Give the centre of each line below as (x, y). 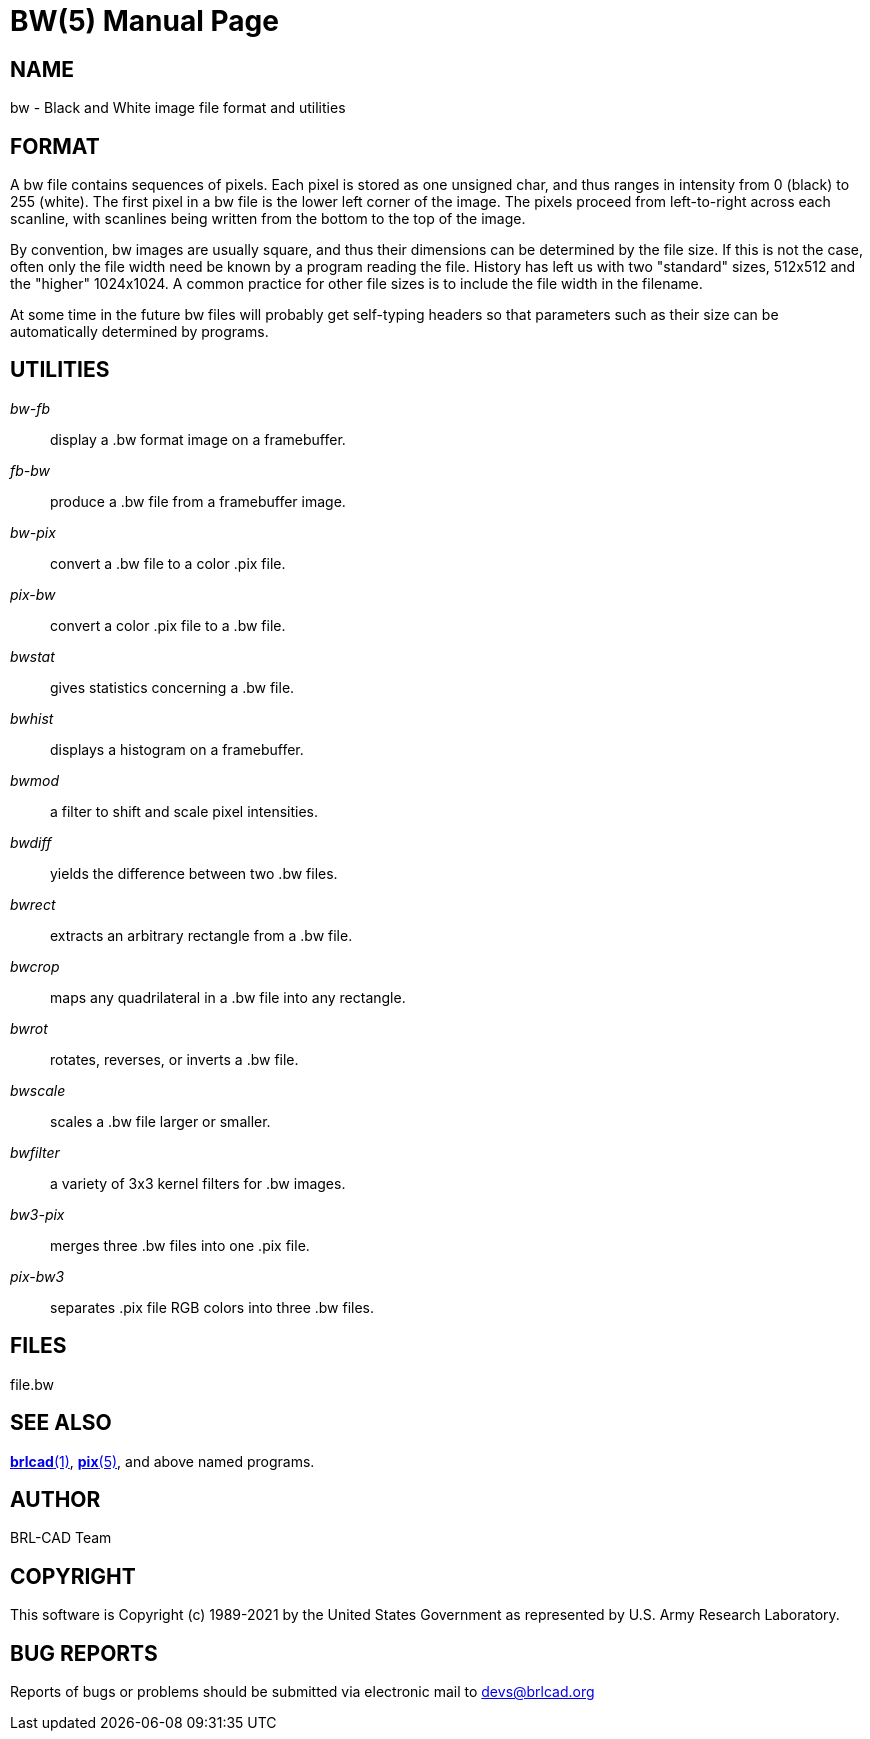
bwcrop (35, 966)
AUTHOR (55, 1499)
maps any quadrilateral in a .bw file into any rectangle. (228, 997)
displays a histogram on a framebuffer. (177, 749)
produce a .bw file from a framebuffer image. (198, 501)
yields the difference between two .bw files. (194, 873)
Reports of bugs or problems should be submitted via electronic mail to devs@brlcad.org (302, 1692)
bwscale (38, 1090)
